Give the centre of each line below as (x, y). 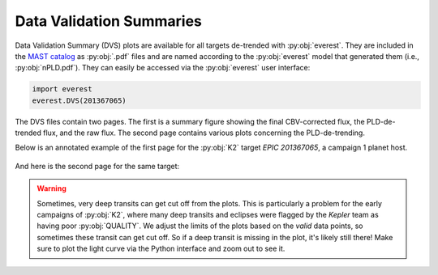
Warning (52, 188)
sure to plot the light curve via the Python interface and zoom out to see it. (161, 249)
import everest (62, 89)
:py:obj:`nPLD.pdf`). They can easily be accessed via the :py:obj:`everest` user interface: (163, 68)
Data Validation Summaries (109, 21)
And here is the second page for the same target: (97, 166)
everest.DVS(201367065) (79, 100)
